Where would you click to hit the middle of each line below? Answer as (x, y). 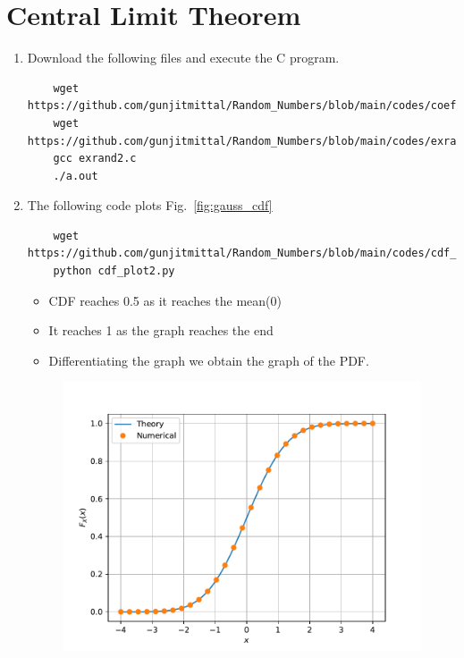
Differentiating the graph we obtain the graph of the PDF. (209, 360)
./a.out (76, 176)
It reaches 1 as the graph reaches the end (161, 330)
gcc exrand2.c (95, 159)
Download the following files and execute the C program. (183, 58)
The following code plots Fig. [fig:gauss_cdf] (150, 205)
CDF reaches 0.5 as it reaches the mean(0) (165, 300)
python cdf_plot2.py (114, 271)
